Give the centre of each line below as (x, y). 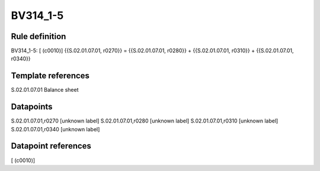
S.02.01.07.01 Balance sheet (45, 90)
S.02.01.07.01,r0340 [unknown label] (55, 129)
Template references (50, 76)
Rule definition (39, 36)
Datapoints (32, 107)
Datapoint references (51, 146)
